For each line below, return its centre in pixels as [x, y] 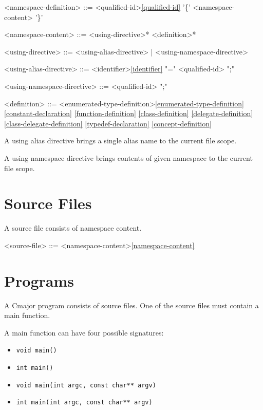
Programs [39, 280]
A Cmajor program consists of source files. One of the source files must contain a [131, 305]
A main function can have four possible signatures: [84, 332]
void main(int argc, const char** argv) [86, 385]
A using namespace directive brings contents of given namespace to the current [128, 157]
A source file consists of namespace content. [73, 228]
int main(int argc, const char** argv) [84, 403]
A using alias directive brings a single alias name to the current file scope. [120, 141]
